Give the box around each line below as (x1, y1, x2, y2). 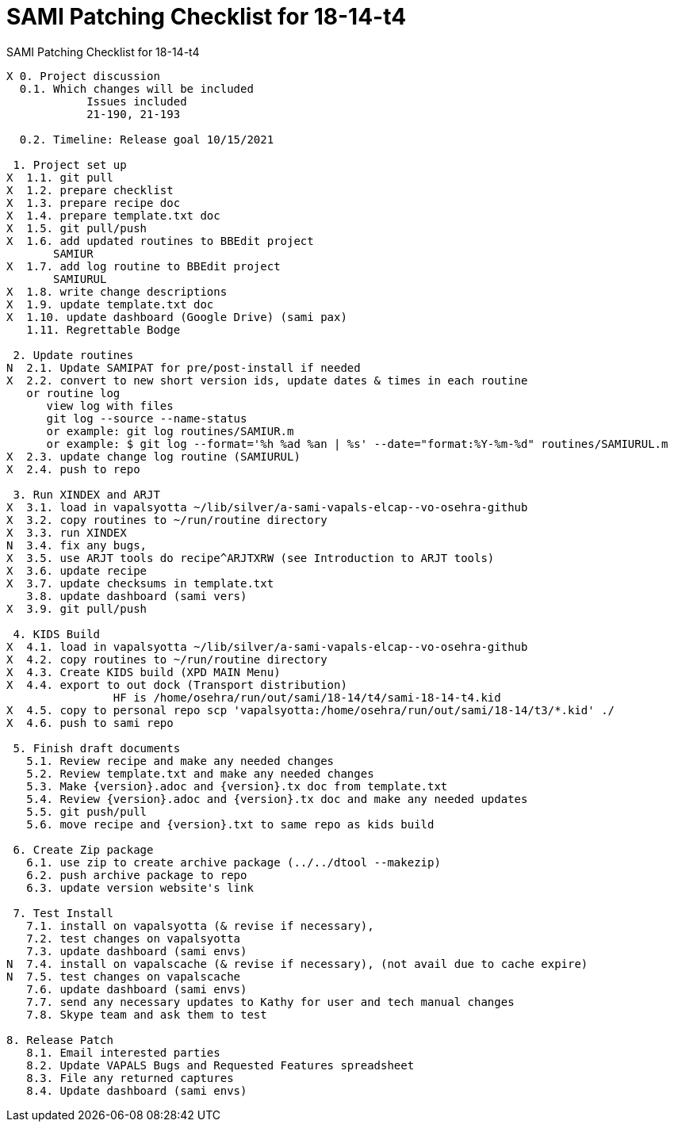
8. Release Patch (6, 1033, 113, 1046)
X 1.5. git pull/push (6, 221, 147, 235)
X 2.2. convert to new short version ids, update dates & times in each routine (6, 373, 528, 387)
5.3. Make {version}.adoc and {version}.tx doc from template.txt (26, 779, 448, 793)
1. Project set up (13, 158, 127, 171)
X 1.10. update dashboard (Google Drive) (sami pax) (6, 310, 347, 323)
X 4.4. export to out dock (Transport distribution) (6, 678, 347, 691)
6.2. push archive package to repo (26, 868, 247, 881)
